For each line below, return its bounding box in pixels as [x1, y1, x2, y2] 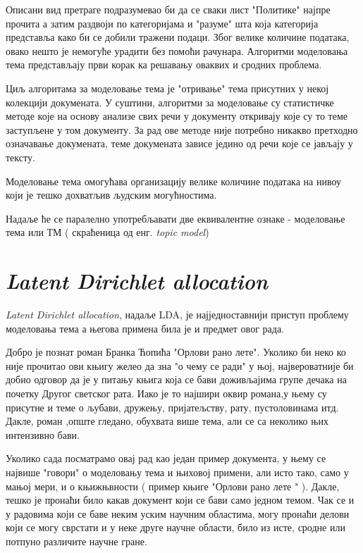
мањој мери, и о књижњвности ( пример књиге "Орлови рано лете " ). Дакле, [6, 478, 340, 493]
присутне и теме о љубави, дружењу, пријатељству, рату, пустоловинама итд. [6, 399, 339, 414]
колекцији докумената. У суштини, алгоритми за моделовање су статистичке [6, 94, 334, 109]
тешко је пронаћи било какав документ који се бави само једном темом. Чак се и [6, 492, 355, 507]
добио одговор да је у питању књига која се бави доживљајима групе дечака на [6, 372, 347, 387]
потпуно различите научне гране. [6, 533, 147, 548]
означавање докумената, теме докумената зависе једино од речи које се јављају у [6, 136, 353, 151]
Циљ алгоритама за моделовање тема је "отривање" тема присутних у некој [6, 80, 329, 95]
